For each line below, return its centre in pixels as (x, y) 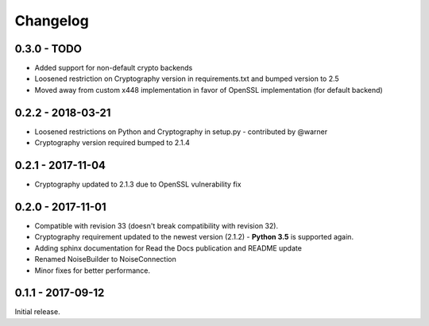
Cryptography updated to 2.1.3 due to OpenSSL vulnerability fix (138, 184)
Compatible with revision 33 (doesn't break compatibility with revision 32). (156, 225)
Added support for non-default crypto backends (114, 68)
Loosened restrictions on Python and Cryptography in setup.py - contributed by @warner (181, 132)
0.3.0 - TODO (48, 49)
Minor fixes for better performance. (93, 270)
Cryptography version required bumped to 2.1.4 (112, 143)
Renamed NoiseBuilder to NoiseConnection (105, 259)
